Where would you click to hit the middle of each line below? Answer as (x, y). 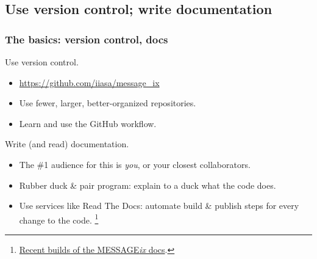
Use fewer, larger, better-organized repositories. (108, 103)
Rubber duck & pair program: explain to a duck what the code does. (148, 185)
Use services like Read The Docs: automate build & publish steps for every (159, 206)
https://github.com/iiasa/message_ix (89, 82)
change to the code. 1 (59, 219)
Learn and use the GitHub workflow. (88, 123)
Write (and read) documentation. (67, 144)
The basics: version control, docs (87, 39)
